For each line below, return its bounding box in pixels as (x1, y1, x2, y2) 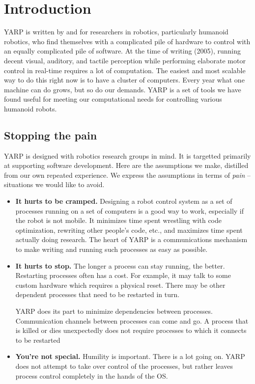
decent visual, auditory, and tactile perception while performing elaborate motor (4, 55, 246, 65)
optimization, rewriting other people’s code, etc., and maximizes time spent (15, 224, 243, 235)
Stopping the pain (4, 127, 97, 142)
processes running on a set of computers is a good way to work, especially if (15, 205, 244, 216)
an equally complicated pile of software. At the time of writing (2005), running (4, 46, 241, 56)
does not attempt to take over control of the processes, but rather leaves (15, 360, 233, 371)
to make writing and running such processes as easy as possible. (15, 244, 208, 254)
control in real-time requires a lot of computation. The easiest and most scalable (4, 65, 246, 75)
